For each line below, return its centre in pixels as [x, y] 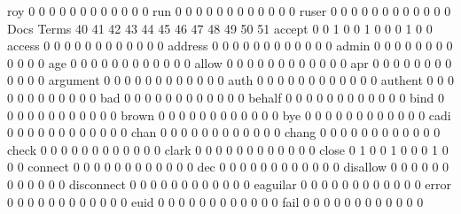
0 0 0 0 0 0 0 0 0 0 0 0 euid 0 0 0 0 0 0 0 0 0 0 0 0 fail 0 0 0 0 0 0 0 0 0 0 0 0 [215, 201]
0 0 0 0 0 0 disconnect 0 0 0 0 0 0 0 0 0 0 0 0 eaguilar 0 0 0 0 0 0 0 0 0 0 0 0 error [229, 183]
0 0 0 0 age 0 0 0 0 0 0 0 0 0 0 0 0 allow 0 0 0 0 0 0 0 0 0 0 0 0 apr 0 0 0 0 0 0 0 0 [230, 62]
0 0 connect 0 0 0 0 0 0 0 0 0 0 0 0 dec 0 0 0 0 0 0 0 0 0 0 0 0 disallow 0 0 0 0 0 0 [228, 167]
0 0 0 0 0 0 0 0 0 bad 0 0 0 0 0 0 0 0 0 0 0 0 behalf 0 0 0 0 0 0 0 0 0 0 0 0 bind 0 [226, 97]
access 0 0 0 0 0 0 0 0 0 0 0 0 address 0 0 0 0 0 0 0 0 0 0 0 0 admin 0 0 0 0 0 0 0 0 [230, 46]
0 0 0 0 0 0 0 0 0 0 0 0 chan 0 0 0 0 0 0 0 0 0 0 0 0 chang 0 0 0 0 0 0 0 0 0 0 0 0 [224, 132]
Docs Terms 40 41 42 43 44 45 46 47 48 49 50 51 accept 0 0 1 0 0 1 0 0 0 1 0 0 [220, 28]
